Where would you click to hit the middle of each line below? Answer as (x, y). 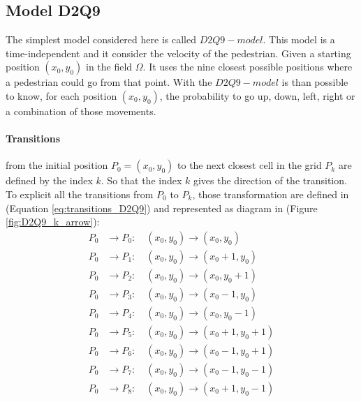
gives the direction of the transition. (270, 180)
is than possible (315, 82)
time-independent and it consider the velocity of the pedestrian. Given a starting (178, 53)
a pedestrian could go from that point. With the (109, 82)
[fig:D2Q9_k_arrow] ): (53, 222)
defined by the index (49, 180)
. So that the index (141, 180)
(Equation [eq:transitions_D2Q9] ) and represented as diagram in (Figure (162, 208)
